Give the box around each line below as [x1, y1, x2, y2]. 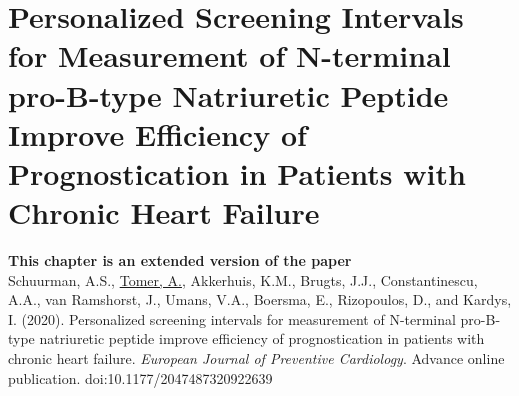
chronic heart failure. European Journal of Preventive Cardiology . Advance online [8, 348, 505, 369]
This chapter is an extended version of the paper [8, 250, 352, 271]
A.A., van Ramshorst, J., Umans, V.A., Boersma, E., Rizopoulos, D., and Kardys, [8, 289, 512, 310]
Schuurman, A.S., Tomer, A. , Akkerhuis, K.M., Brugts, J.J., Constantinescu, [8, 269, 478, 290]
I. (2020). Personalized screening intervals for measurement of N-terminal [8, 308, 456, 329]
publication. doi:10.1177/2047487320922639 [8, 367, 273, 388]
